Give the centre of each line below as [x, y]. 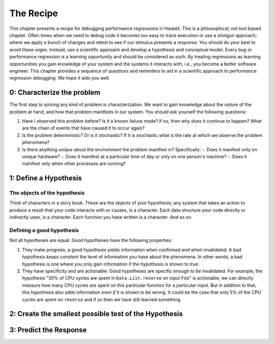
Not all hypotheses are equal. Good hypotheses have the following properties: [91, 240]
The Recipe [34, 13]
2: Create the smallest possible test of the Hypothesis [96, 314]
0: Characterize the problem [55, 93]
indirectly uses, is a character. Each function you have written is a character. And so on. [101, 217]
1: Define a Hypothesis [46, 178]
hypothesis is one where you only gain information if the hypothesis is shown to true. [111, 264]
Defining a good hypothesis [44, 230]
